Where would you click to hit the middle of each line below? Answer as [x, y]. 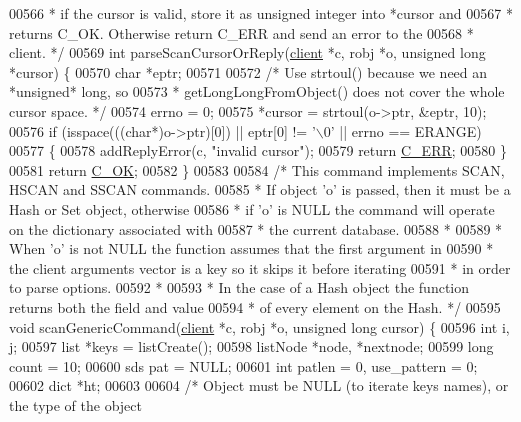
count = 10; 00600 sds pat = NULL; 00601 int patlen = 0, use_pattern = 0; [243, 365]
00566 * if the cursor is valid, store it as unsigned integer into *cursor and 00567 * [261, 13]
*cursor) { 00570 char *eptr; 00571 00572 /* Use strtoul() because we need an [248, 71]
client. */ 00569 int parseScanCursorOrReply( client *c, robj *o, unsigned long [247, 52]
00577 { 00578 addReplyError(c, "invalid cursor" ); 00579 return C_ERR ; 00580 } [258, 150]
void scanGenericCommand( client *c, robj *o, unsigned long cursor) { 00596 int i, [259, 326]
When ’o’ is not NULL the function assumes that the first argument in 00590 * [251, 248]
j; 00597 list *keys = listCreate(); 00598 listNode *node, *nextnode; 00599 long [251, 346]
